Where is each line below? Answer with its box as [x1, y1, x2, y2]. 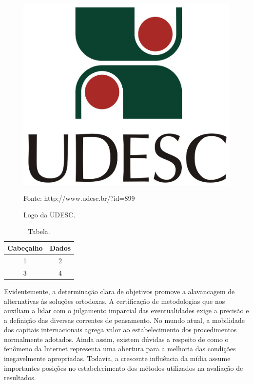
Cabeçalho [7, 243, 43, 253]
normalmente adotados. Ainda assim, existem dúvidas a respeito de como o [4, 334, 229, 344]
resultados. [4, 372, 36, 383]
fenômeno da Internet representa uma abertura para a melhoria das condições [4, 343, 236, 354]
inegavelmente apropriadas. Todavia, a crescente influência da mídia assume [4, 353, 231, 363]
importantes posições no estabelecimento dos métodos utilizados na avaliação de [4, 363, 243, 373]
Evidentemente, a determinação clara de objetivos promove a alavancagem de [4, 286, 235, 296]
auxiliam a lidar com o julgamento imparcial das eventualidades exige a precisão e [4, 305, 249, 316]
